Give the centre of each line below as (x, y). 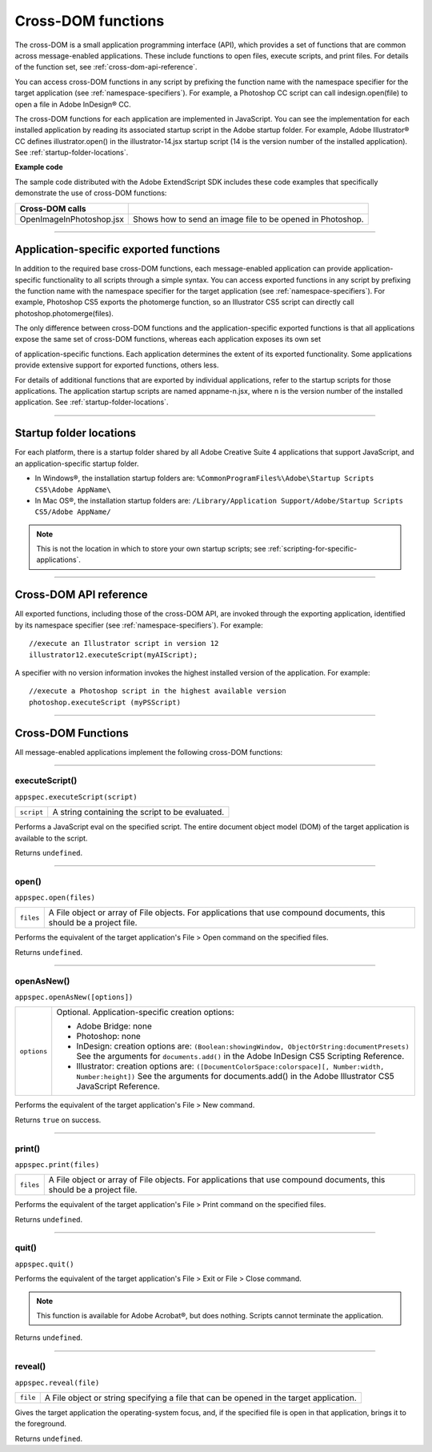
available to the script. (51, 838)
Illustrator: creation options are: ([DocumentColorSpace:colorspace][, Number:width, (230, 1066)
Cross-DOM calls (53, 208)
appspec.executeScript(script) (76, 797)
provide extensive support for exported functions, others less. (117, 365)
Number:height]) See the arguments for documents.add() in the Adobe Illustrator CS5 (236, 1077)
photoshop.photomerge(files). (64, 313)
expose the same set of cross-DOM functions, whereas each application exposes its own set (168, 339)
